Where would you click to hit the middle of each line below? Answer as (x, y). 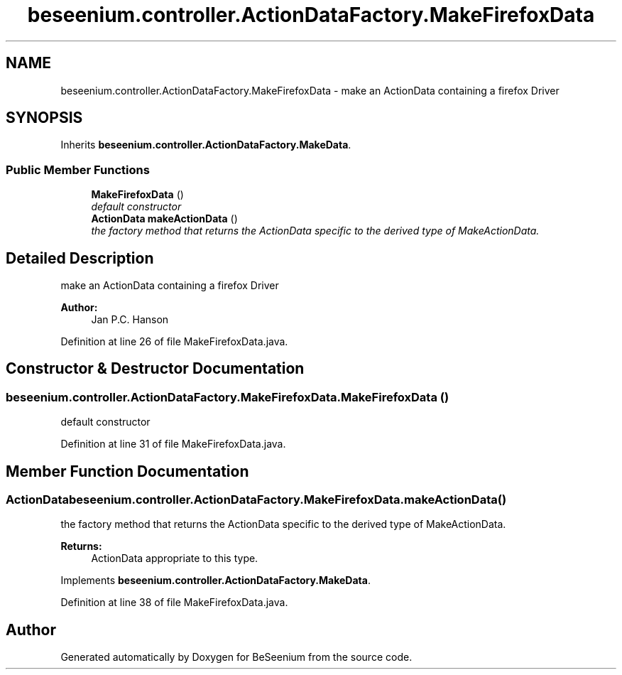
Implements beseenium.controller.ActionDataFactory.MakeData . (215, 580)
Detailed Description (80, 258)
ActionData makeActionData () (164, 219)
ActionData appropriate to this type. (175, 558)
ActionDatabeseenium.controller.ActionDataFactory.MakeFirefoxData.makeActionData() (256, 500)
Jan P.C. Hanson (130, 320)
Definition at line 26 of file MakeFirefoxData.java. (174, 342)
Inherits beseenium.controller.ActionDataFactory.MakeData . (206, 145)
